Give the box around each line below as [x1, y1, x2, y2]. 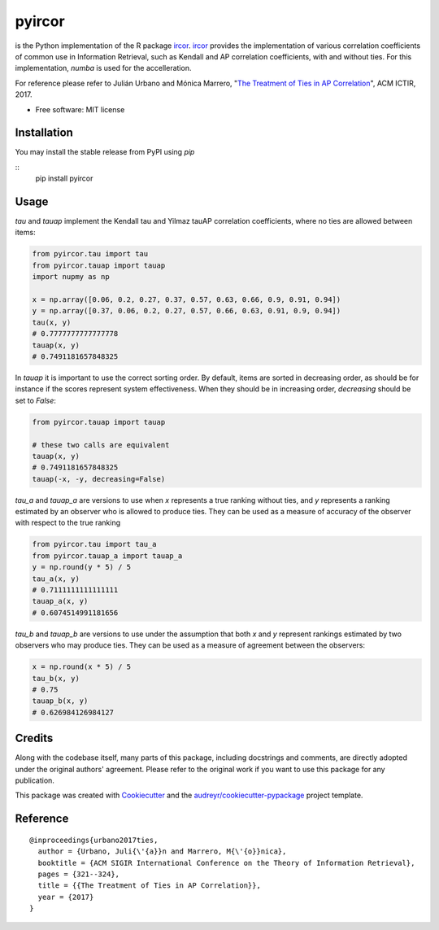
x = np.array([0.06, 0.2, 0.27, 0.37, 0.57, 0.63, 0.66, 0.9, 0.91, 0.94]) [32, 295, 341, 304]
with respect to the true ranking [15, 517, 121, 528]
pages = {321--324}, [37, 869, 120, 879]
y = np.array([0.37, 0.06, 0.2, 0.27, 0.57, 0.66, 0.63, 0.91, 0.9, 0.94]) [32, 306, 341, 316]
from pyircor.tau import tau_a [32, 539, 158, 549]
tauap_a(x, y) [32, 596, 89, 606]
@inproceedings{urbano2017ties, [29, 835, 159, 845]
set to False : [15, 395, 57, 405]
